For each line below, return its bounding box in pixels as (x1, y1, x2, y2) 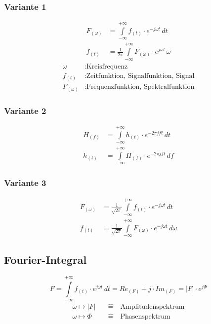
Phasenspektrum (120, 313, 170, 320)
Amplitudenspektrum (120, 303, 185, 310)
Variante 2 (4, 104, 46, 116)
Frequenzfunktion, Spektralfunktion (86, 83, 195, 91)
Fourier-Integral (4, 252, 87, 267)
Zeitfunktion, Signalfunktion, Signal (86, 72, 195, 79)
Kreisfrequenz (86, 63, 128, 70)
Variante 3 (4, 177, 46, 189)
